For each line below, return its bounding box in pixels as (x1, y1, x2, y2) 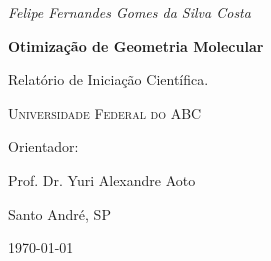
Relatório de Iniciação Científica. (8, 69, 209, 90)
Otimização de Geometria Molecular (8, 35, 264, 56)
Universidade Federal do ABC (8, 102, 202, 123)
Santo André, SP (8, 203, 111, 224)
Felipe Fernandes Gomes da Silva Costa (8, 2, 251, 22)
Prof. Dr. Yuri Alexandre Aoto (8, 169, 196, 190)
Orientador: (8, 136, 79, 157)
